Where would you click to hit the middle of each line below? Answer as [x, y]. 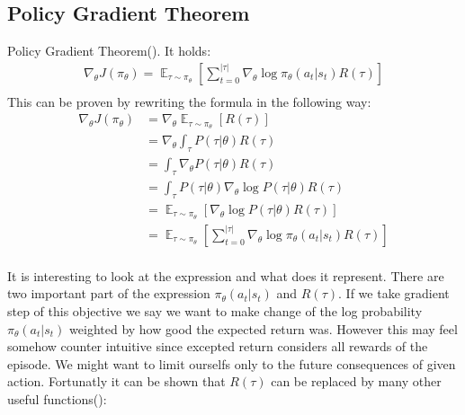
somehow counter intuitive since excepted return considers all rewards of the [218, 346]
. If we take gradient [394, 293]
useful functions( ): [57, 398]
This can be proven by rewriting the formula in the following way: [189, 101]
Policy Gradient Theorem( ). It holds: [109, 51]
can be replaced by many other [356, 381]
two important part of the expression [109, 293]
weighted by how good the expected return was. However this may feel [264, 328]
